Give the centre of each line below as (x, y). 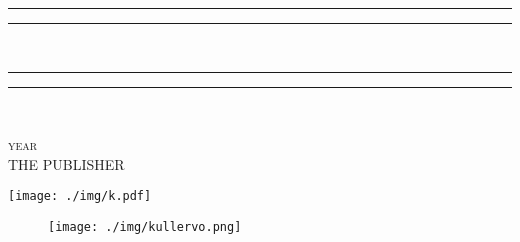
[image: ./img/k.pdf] (80, 196)
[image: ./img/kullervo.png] (145, 227)
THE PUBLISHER (66, 163)
